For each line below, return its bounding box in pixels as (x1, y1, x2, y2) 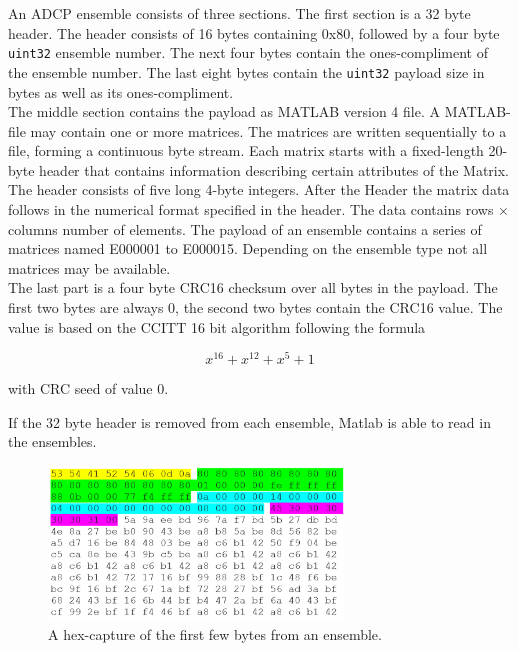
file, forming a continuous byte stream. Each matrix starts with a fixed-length (8, 140, 484, 161)
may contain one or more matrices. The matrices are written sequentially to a (30, 120, 507, 141)
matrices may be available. (8, 257, 171, 278)
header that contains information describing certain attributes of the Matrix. (39, 159, 510, 180)
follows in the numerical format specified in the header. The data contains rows (8, 199, 494, 220)
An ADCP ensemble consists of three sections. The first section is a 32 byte (8, 3, 471, 23)
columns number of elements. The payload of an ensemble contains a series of (8, 218, 482, 239)
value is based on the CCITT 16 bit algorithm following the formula (8, 316, 426, 337)
